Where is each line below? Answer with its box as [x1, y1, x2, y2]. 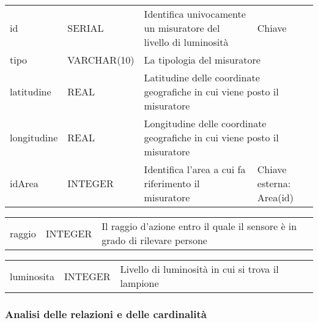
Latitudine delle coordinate [144, 70, 260, 84]
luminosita [10, 269, 54, 283]
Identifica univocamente [144, 7, 246, 21]
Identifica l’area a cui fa [144, 162, 246, 176]
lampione [120, 276, 159, 290]
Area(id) [257, 190, 294, 204]
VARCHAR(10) [67, 53, 135, 67]
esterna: [257, 176, 291, 190]
